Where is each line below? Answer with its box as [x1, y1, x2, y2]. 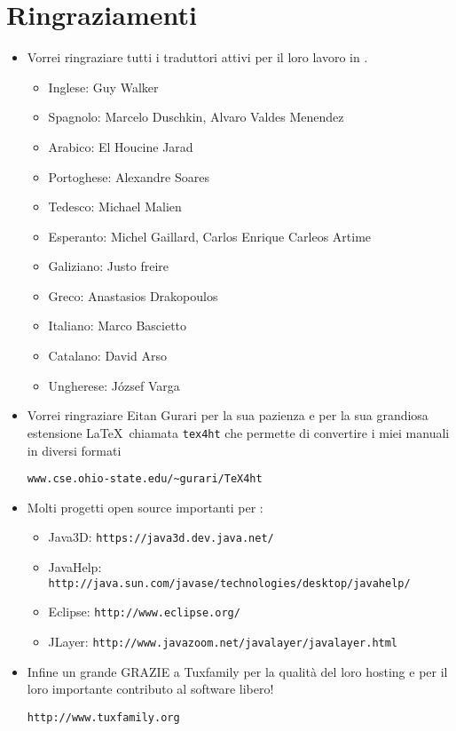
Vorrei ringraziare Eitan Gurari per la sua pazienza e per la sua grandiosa [27, 406, 428, 425]
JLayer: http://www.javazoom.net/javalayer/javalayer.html [48, 632, 398, 650]
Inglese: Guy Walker [48, 77, 159, 96]
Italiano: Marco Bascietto [48, 316, 187, 335]
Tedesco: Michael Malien [48, 197, 182, 216]
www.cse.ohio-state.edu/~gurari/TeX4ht [27, 473, 263, 486]
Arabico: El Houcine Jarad [48, 137, 193, 155]
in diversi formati [27, 441, 122, 459]
